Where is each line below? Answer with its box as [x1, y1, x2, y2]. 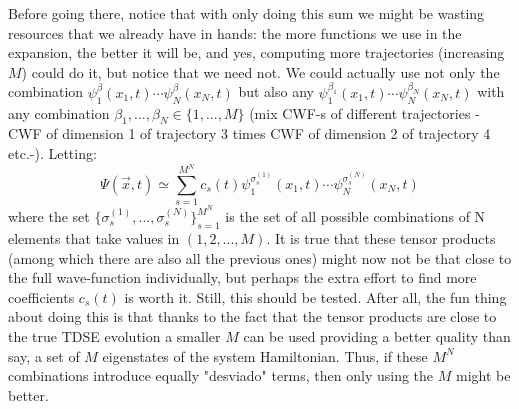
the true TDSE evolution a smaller [8, 326, 221, 347]
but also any [238, 81, 314, 102]
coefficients [8, 286, 75, 307]
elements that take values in [8, 228, 180, 249]
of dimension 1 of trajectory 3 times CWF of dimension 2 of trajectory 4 [46, 123, 491, 144]
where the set [8, 206, 90, 227]
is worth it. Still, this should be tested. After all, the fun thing [124, 286, 507, 307]
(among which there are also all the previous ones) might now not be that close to [8, 247, 512, 268]
